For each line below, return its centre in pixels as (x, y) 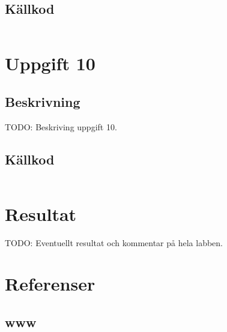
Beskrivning (43, 101)
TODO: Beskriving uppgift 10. (61, 126)
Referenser (50, 284)
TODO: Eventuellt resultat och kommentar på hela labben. (114, 242)
